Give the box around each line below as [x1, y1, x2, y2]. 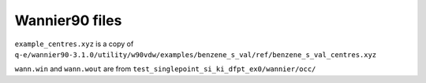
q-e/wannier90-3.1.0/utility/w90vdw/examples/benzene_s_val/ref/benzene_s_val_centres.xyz [14, 50, 377, 59]
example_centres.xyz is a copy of [14, 39, 134, 49]
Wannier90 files [14, 12, 122, 29]
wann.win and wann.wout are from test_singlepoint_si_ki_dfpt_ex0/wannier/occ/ [14, 64, 316, 74]
